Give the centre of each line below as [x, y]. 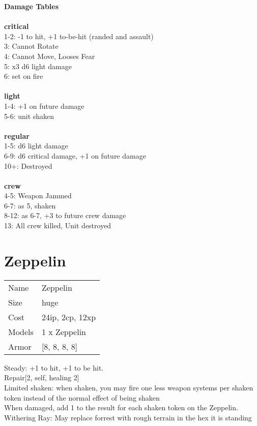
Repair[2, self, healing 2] [42, 377]
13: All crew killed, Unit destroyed [58, 225]
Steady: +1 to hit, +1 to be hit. [54, 367]
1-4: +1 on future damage [44, 105]
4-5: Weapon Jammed [38, 195]
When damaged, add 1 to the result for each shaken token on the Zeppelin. [121, 407]
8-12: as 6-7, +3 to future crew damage [65, 215]
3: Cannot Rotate [31, 46]
